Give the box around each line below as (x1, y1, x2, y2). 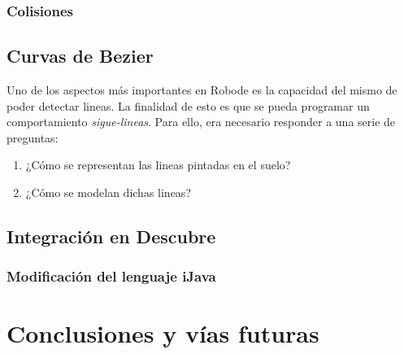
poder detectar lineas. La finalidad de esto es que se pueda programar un (7, 97, 370, 114)
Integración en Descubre (7, 224, 216, 248)
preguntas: (7, 129, 59, 146)
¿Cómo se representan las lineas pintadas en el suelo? (25, 156, 291, 173)
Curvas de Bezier (7, 43, 154, 68)
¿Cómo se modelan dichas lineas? (25, 184, 191, 201)
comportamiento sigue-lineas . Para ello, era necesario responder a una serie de (7, 113, 396, 130)
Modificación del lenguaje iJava (7, 266, 216, 286)
